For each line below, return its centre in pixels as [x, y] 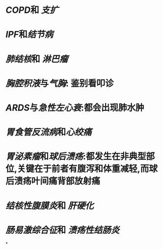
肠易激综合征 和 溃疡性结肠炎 [63, 230]
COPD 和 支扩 [32, 10]
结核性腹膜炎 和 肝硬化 [50, 206]
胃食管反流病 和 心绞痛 [49, 132]
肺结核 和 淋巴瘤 [37, 59]
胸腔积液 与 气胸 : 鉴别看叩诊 [60, 83]
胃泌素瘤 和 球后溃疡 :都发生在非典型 [76, 157]
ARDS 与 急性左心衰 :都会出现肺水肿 [75, 108]
